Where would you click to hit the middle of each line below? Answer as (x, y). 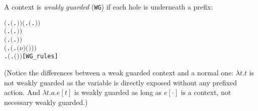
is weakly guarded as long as (118, 92)
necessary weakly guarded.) (46, 102)
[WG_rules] (40, 57)
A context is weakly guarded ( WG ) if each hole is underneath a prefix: (109, 7)
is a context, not (206, 92)
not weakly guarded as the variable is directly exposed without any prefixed (120, 82)
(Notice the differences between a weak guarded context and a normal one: (119, 72)
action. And (22, 92)
